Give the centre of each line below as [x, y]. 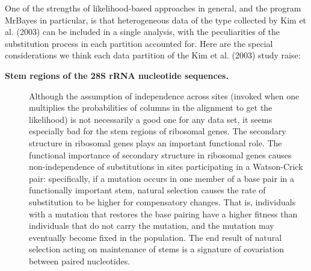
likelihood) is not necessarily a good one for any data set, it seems [151, 119]
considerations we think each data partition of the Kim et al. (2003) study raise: [153, 55]
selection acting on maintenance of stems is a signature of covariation [156, 249]
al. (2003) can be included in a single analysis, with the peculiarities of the [142, 32]
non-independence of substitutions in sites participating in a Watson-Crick [166, 167]
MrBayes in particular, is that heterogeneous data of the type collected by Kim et [156, 20]
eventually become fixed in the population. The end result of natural [155, 237]
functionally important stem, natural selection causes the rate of [147, 190]
